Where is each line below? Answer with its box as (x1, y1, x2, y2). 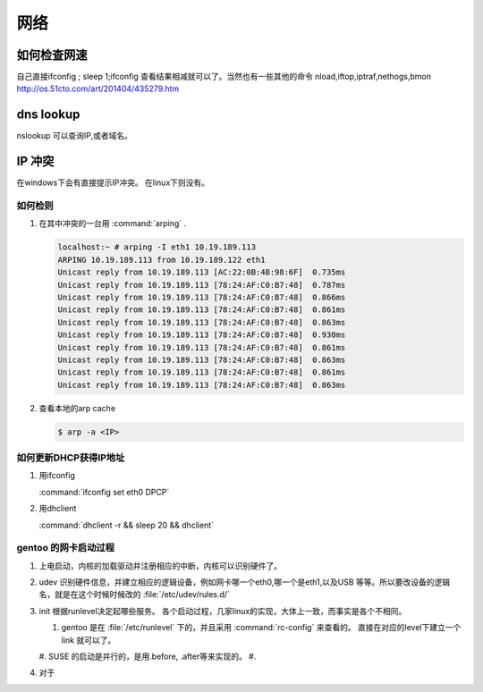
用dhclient (38, 503, 77, 514)
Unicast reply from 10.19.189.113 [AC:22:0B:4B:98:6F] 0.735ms (57, 267, 346, 277)
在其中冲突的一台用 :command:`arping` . (38, 218, 187, 229)
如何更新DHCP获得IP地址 (16, 451, 125, 464)
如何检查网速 (16, 47, 88, 63)
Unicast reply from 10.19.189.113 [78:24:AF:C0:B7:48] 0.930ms (57, 330, 346, 340)
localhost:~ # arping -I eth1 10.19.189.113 (57, 242, 257, 252)
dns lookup (16, 107, 80, 122)
